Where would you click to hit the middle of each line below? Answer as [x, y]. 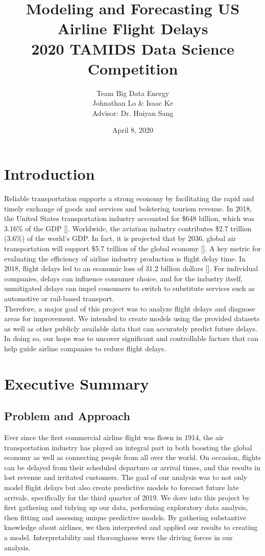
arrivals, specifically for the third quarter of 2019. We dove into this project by [127, 497]
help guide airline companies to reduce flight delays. [85, 348]
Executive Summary [77, 383]
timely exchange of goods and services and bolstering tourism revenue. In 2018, [128, 208]
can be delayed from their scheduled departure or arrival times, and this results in [132, 467]
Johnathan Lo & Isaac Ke [133, 103]
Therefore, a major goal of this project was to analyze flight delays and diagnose [130, 308]
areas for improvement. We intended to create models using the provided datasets [132, 318]
